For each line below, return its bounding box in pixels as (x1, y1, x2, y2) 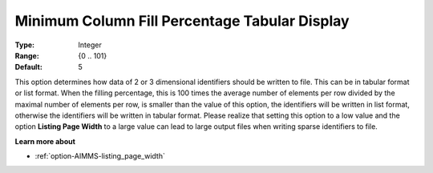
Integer (78, 40, 102, 50)
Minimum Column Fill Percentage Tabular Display (14, 12, 350, 30)
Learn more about (14, 136, 76, 146)
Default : (14, 62, 43, 72)
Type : (14, 40, 35, 50)
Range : (14, 50, 39, 60)
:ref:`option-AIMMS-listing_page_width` (34, 151, 166, 161)
